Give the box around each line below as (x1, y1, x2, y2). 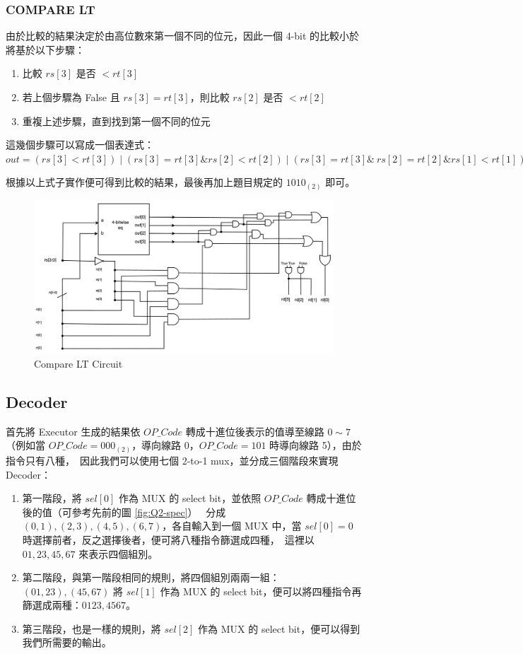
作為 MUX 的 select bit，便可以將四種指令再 (160, 583, 362, 598)
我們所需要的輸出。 (22, 635, 112, 650)
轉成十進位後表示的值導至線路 (185, 424, 324, 438)
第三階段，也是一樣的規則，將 (22, 621, 161, 636)
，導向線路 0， (131, 438, 199, 452)
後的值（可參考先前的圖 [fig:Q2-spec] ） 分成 (22, 504, 226, 519)
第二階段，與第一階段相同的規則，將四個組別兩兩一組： (22, 570, 280, 585)
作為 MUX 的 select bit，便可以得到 (198, 621, 360, 636)
